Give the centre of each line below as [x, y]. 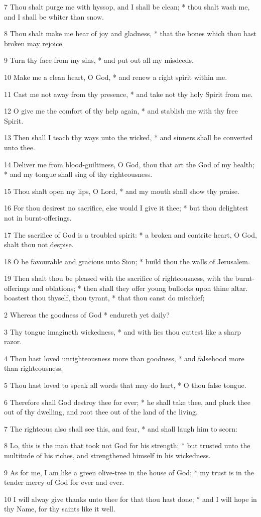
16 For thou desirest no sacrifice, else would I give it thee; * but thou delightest [126, 208]
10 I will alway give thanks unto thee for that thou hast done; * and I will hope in [130, 499]
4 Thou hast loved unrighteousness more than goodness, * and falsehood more [124, 358]
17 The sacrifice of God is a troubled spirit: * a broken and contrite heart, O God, [130, 234]
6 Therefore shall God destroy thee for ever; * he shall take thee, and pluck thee [127, 402]
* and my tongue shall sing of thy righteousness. [78, 174]
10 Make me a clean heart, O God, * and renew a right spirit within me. [116, 77]
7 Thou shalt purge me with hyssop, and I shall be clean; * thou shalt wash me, [127, 7]
